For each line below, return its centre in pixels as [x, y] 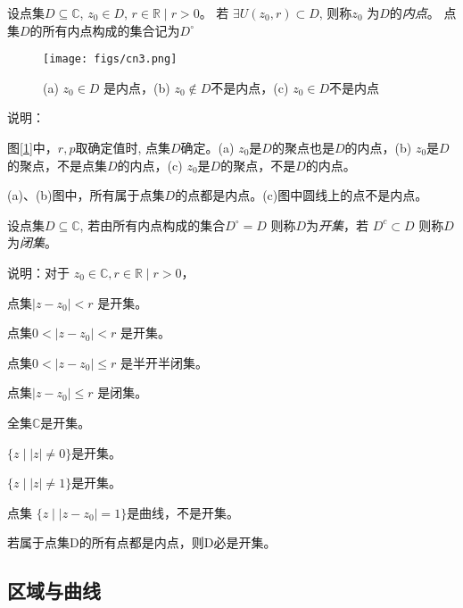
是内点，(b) [137, 87]
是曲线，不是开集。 [183, 512]
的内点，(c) [150, 165]
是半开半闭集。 [164, 362]
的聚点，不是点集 [57, 165]
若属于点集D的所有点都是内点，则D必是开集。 [142, 542]
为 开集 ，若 [338, 225]
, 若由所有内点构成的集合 [153, 225]
